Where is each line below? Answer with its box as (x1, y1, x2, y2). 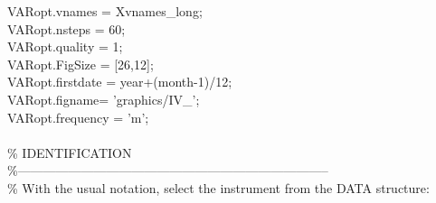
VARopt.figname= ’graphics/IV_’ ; (7, 89, 200, 108)
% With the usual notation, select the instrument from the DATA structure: (7, 178, 430, 197)
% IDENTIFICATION (7, 143, 132, 161)
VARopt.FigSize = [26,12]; (7, 54, 154, 73)
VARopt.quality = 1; (7, 37, 123, 56)
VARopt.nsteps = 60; (7, 19, 126, 38)
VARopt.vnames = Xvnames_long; (7, 2, 203, 20)
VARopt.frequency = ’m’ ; (7, 107, 149, 126)
